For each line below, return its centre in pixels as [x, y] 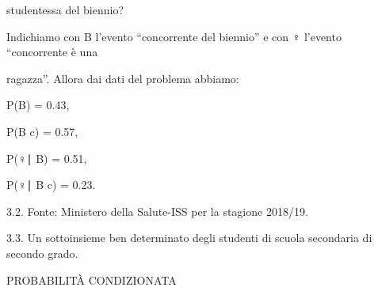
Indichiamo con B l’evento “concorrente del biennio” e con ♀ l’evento [174, 36]
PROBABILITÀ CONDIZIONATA [92, 280]
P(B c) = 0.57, [42, 131]
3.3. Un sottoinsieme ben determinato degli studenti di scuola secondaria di [189, 238]
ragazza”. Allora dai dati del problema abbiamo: [123, 78]
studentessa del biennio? [65, 9]
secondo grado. [42, 253]
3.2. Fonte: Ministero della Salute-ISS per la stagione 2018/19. [157, 211]
